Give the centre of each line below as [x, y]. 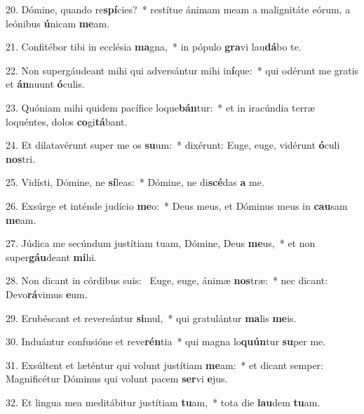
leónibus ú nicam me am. [58, 23]
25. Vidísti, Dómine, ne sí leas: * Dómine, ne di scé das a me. [135, 182]
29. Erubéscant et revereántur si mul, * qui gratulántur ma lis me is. [151, 318]
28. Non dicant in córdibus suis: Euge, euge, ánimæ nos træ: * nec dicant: [167, 280]
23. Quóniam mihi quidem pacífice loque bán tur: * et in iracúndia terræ [160, 107]
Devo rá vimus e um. [47, 294]
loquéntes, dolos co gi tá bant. [67, 121]
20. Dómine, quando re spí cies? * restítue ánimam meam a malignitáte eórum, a [178, 9]
